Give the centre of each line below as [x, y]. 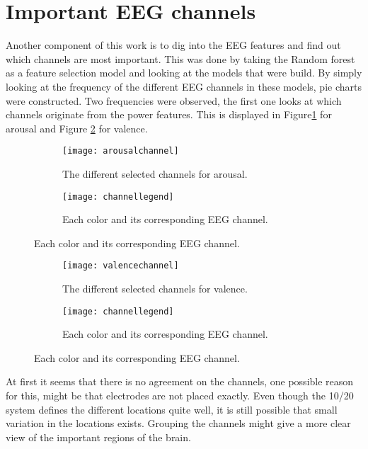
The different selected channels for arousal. [155, 173]
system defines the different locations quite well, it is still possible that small [172, 409]
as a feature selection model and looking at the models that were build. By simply [184, 73]
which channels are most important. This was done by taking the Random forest [180, 58]
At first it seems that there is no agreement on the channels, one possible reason [180, 381]
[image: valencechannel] [121, 266]
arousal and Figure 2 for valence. [77, 128]
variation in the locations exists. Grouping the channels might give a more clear [178, 423]
